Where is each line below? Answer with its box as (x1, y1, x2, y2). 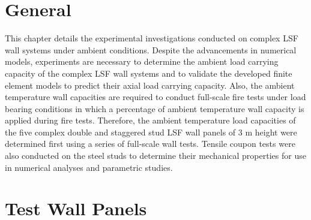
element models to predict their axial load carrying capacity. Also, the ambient (5, 79, 295, 91)
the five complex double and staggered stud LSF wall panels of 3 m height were (5, 125, 297, 138)
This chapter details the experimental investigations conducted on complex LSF (5, 32, 298, 44)
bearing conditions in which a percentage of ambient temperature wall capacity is (5, 102, 304, 114)
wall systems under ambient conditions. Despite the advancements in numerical (5, 43, 297, 56)
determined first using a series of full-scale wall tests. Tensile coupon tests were (5, 137, 295, 150)
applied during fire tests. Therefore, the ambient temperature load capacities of (5, 114, 296, 126)
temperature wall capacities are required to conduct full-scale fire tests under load (5, 91, 306, 103)
